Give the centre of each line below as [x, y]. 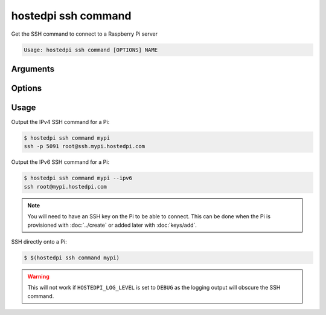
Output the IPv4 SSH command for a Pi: [60, 122]
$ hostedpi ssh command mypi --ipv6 [78, 178]
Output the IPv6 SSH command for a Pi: [60, 162]
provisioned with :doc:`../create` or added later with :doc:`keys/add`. [112, 225]
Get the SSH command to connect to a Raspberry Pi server [85, 34]
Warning [38, 276]
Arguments [33, 69]
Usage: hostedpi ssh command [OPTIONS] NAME [91, 50]
